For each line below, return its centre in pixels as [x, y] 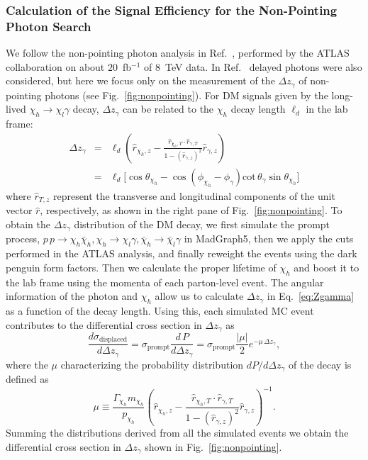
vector [19, 210]
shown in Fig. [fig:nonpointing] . [213, 446]
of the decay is [320, 364]
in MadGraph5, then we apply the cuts [269, 239]
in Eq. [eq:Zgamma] [311, 296]
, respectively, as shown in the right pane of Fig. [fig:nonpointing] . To [191, 210]
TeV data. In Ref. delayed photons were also [263, 66]
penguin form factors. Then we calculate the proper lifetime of [141, 267]
